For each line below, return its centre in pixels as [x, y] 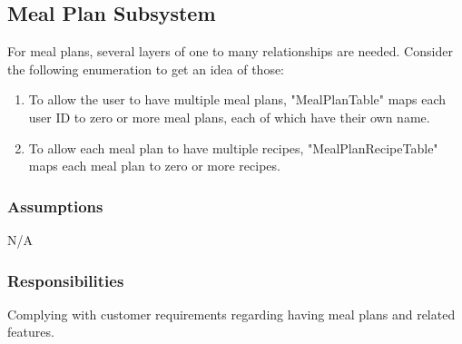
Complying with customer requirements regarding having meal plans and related [231, 314]
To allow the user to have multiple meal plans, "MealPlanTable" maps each [237, 99]
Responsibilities [66, 280]
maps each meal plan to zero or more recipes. [154, 166]
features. [31, 332]
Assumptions [55, 206]
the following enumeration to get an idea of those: [146, 69]
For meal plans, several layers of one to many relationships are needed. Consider [230, 51]
